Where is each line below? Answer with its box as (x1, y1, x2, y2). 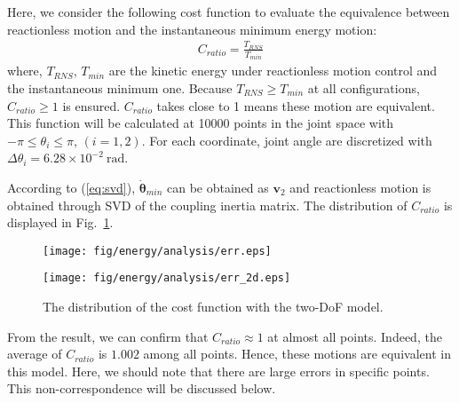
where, (7, 61, 43, 80)
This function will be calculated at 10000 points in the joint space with (7, 114, 394, 132)
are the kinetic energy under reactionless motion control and (108, 61, 438, 80)
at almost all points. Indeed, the (267, 327, 442, 345)
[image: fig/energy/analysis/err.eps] (43, 244, 272, 257)
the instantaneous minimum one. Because (7, 79, 233, 97)
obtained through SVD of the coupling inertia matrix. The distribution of (7, 195, 408, 214)
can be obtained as (167, 178, 269, 196)
